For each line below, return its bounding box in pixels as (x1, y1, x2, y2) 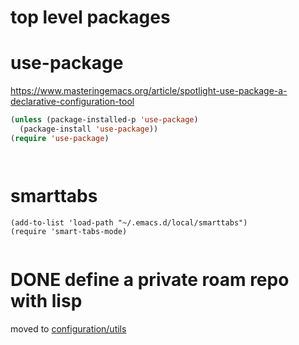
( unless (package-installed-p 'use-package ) (10, 115, 199, 125)
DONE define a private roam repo (10, 268, 290, 291)
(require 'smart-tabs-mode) (10, 226, 128, 236)
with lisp (10, 289, 83, 312)
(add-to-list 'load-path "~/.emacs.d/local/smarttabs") (10, 217, 248, 228)
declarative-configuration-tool (10, 96, 135, 108)
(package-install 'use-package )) (19, 124, 159, 134)
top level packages (10, 6, 171, 29)
